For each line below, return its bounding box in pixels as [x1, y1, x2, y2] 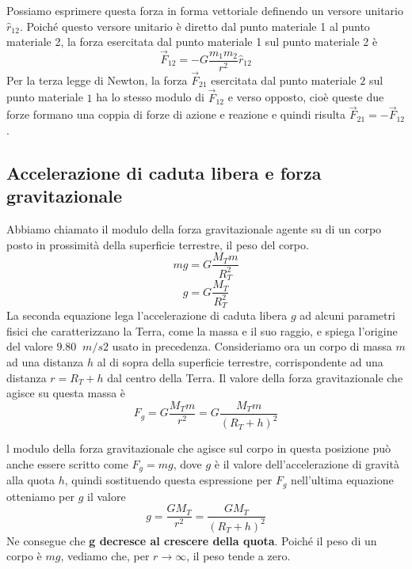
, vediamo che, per [60, 548, 150, 564]
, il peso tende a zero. [186, 548, 291, 564]
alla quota [6, 472, 55, 488]
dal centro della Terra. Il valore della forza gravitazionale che [107, 369, 403, 385]
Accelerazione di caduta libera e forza [6, 161, 322, 185]
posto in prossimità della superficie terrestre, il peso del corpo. [6, 236, 309, 252]
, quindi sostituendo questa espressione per [64, 472, 273, 488]
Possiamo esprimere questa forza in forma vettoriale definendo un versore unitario [6, 2, 404, 18]
